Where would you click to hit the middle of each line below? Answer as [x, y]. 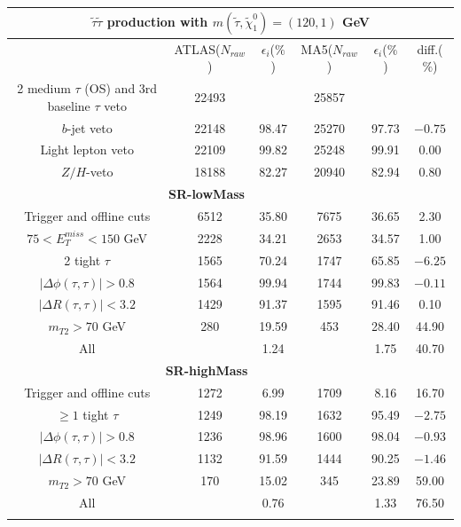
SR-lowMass [207, 194]
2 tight [82, 260]
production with [157, 21]
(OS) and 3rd [121, 88]
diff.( [430, 48]
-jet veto [90, 127]
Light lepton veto [87, 149]
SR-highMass [207, 370]
